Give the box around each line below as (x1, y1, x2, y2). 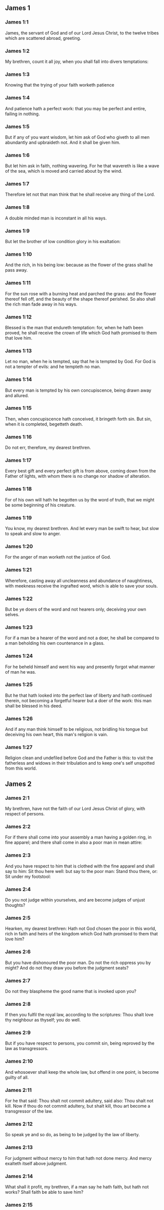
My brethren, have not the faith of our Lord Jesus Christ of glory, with (5, 806, 145, 811)
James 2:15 (5, 1201, 33, 1208)
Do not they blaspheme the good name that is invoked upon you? (5, 988, 137, 994)
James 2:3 (5, 852, 31, 859)
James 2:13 (5, 1144, 33, 1151)
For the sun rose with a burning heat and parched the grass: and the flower (5, 290, 157, 297)
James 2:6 (5, 948, 31, 955)
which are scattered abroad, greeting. (5, 35, 81, 41)
